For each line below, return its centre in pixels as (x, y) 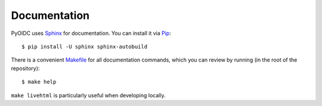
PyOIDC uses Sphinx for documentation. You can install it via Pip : (91, 33)
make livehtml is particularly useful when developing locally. (88, 95)
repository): (25, 68)
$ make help (39, 82)
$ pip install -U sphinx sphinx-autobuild (85, 46)
